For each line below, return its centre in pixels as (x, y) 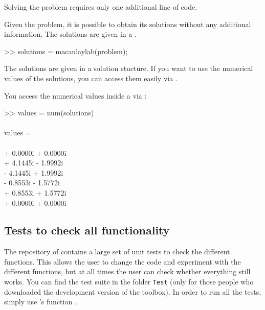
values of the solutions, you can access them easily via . (91, 78)
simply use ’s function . (40, 302)
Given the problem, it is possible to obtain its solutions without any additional (128, 24)
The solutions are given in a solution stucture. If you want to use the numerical (129, 68)
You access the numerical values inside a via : (75, 95)
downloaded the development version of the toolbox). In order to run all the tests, (133, 291)
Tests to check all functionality (87, 230)
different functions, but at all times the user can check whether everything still (127, 271)
